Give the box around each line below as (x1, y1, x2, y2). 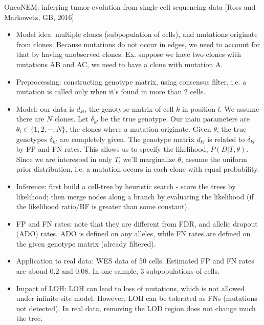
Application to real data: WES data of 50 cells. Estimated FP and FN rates (16, 255, 254, 266)
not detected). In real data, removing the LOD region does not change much (16, 302, 256, 313)
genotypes (16, 133, 48, 144)
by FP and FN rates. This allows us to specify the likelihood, (16, 144, 208, 154)
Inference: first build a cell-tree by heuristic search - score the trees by (16, 180, 236, 191)
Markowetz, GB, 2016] (4, 11, 74, 22)
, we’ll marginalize (118, 153, 175, 164)
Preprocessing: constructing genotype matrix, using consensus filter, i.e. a (16, 76, 247, 87)
